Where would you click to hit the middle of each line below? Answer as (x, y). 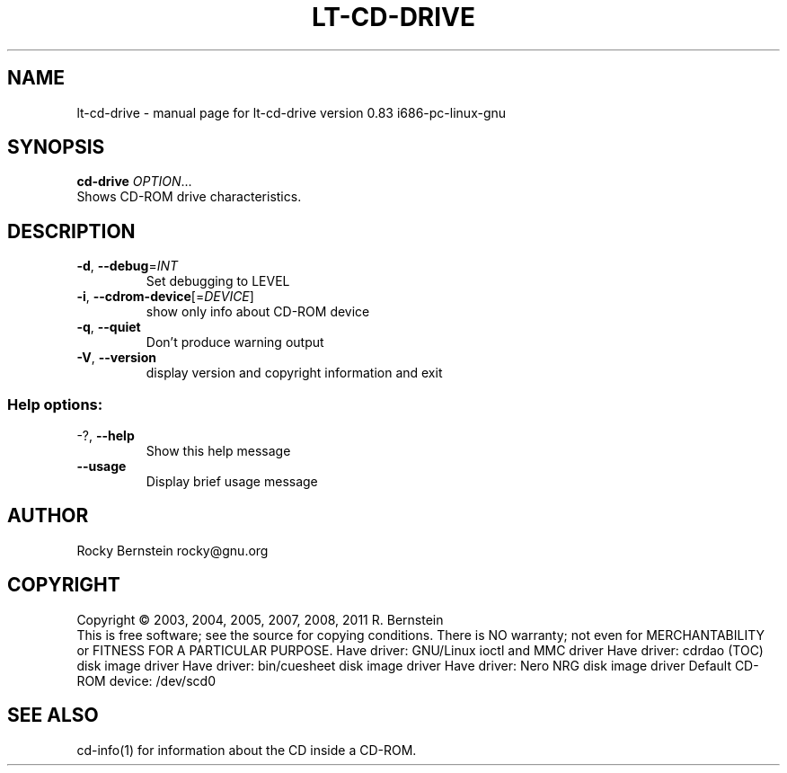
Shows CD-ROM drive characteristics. (189, 197)
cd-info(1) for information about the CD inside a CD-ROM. (247, 750)
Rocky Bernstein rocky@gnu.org (172, 550)
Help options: (55, 404)
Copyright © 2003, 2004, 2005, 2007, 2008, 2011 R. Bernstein (260, 619)
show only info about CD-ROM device (258, 312)
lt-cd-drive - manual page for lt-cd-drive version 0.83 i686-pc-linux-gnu (292, 112)
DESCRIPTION (71, 231)
